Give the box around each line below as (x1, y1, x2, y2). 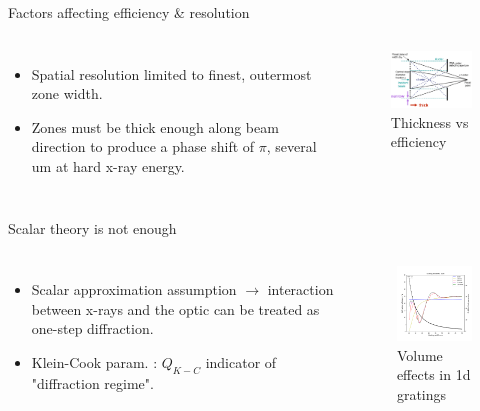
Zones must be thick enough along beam (31, 116, 279, 137)
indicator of (205, 351, 277, 372)
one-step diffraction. (31, 318, 154, 339)
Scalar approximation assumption (31, 279, 237, 300)
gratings (396, 384, 447, 405)
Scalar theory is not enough (8, 217, 177, 238)
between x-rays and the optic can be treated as (31, 298, 320, 319)
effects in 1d (396, 364, 471, 385)
